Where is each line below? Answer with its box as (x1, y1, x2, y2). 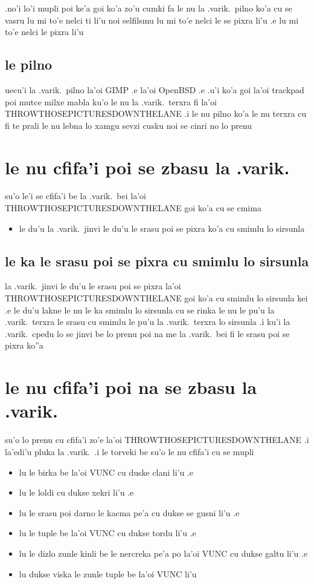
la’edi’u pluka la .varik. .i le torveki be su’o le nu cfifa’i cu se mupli (5, 445, 254, 458)
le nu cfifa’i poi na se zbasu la (5, 375, 257, 399)
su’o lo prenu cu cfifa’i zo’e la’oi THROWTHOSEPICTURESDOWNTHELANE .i (5, 433, 309, 446)
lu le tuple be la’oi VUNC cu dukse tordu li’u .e (19, 527, 196, 539)
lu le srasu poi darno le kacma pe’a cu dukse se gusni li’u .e (19, 506, 240, 519)
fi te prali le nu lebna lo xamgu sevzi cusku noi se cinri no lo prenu (5, 119, 252, 131)
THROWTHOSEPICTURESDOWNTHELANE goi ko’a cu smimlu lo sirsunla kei (5, 292, 308, 304)
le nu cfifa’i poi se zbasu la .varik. (5, 154, 290, 179)
